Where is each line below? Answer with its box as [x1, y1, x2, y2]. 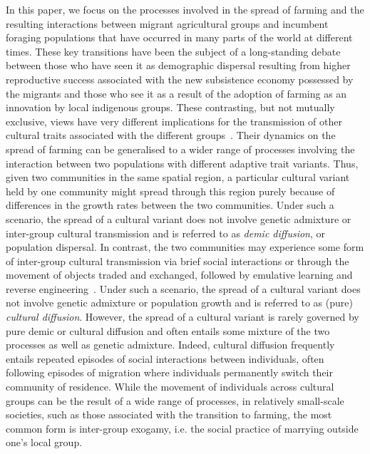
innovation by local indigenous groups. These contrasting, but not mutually [6, 100, 335, 115]
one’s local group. [6, 435, 83, 450]
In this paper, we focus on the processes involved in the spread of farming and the [6, 2, 364, 16]
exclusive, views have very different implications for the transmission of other [6, 113, 342, 128]
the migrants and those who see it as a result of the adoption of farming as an [6, 86, 347, 100]
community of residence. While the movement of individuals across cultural [6, 379, 334, 394]
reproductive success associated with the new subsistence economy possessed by [6, 71, 354, 86]
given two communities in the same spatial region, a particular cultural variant [6, 170, 350, 185]
